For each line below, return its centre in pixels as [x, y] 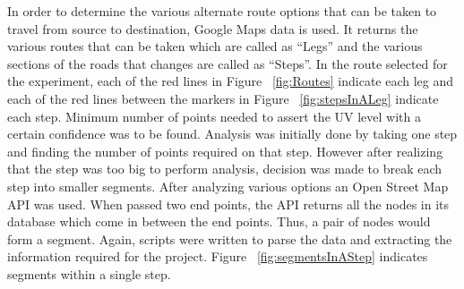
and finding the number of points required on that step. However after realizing [225, 151]
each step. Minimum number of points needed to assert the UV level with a [214, 116]
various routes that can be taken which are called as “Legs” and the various [215, 46]
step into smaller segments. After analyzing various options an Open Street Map [228, 186]
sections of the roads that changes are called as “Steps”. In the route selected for [228, 63]
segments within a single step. [89, 273]
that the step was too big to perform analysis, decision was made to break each [225, 169]
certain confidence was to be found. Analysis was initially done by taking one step [232, 134]
